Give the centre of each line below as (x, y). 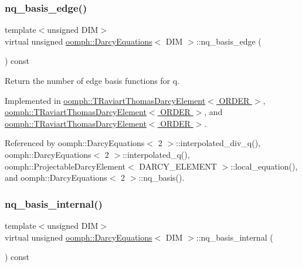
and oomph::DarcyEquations (56, 178)
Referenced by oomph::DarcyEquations (75, 143)
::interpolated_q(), (156, 154)
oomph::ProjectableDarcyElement (65, 166)
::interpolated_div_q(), (218, 143)
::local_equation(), (264, 166)
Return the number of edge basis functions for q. (92, 80)
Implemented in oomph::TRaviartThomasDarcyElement (105, 100)
